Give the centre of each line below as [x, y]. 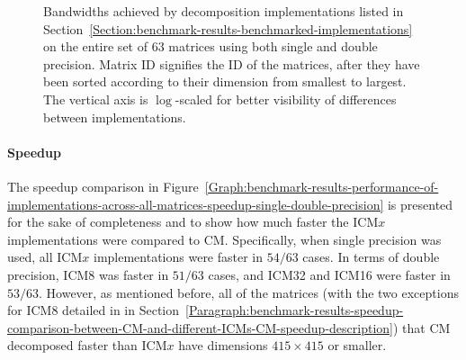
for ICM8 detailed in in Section [94, 310]
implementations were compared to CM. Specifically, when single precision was [224, 239]
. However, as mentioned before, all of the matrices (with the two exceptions [249, 292]
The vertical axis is [96, 99]
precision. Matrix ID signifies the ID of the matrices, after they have [232, 63]
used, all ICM [45, 257]
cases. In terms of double [371, 257]
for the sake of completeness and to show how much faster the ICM [193, 222]
